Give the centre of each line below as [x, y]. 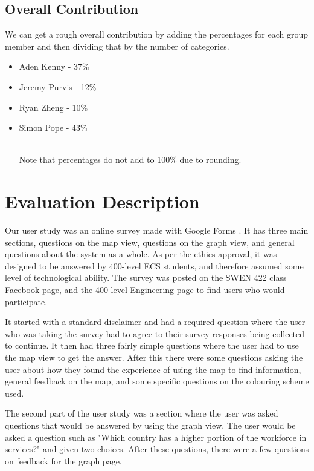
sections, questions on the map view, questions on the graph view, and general [150, 242]
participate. [26, 301]
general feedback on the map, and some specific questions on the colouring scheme [157, 381]
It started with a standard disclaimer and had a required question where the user [155, 322]
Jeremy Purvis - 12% [58, 86]
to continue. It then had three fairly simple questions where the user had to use [152, 345]
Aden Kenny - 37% [54, 66]
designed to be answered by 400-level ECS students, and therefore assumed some [154, 265]
